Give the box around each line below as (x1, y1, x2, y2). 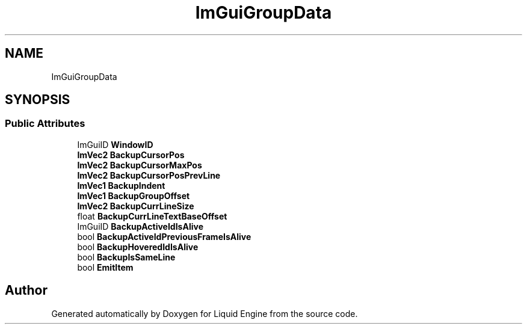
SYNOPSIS (5, 92, 70, 108)
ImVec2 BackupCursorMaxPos (77, 159, 202, 170)
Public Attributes (5, 117, 85, 130)
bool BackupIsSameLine (77, 251, 176, 262)
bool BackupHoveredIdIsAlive (77, 241, 199, 252)
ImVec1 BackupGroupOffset (77, 190, 190, 201)
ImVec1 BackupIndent (77, 180, 165, 191)
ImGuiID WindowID (77, 139, 153, 150)
